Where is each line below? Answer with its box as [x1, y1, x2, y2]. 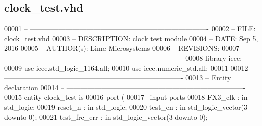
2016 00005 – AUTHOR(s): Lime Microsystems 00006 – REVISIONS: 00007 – [4, 43, 245, 53]
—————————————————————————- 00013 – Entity [4, 72, 231, 83]
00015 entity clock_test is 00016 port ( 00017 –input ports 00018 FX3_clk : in [4, 92, 248, 102]
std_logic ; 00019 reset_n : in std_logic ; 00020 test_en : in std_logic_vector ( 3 [4, 101, 248, 112]
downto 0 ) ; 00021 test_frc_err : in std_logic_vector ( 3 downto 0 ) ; [4, 111, 208, 122]
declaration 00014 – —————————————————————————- [4, 82, 246, 92]
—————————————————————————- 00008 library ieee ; [4, 52, 242, 63]
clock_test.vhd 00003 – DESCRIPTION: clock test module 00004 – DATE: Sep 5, [4, 33, 258, 43]
